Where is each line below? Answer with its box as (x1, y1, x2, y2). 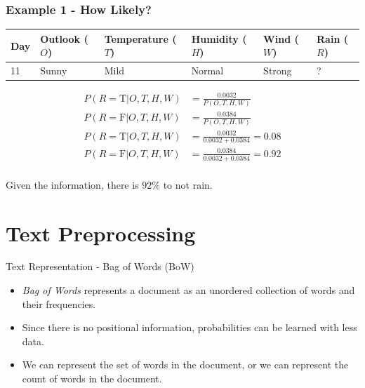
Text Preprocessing (6, 218, 196, 247)
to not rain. (163, 177, 213, 192)
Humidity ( (191, 31, 247, 46)
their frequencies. (22, 296, 96, 311)
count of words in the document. (22, 371, 162, 386)
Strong (263, 63, 292, 78)
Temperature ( (104, 31, 177, 46)
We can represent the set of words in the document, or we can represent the (22, 357, 349, 372)
